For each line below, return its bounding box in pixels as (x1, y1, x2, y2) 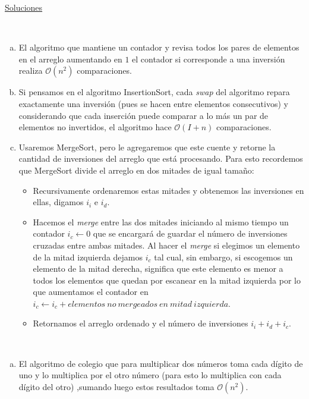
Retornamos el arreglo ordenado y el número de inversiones (33, 317, 248, 329)
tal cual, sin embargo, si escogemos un (154, 250, 293, 263)
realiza (18, 64, 43, 77)
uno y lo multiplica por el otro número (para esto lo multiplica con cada (18, 369, 282, 381)
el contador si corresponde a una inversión (132, 52, 285, 65)
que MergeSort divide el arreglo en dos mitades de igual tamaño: (18, 164, 254, 176)
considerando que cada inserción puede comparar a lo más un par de (18, 109, 269, 121)
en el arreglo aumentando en (18, 52, 122, 65)
